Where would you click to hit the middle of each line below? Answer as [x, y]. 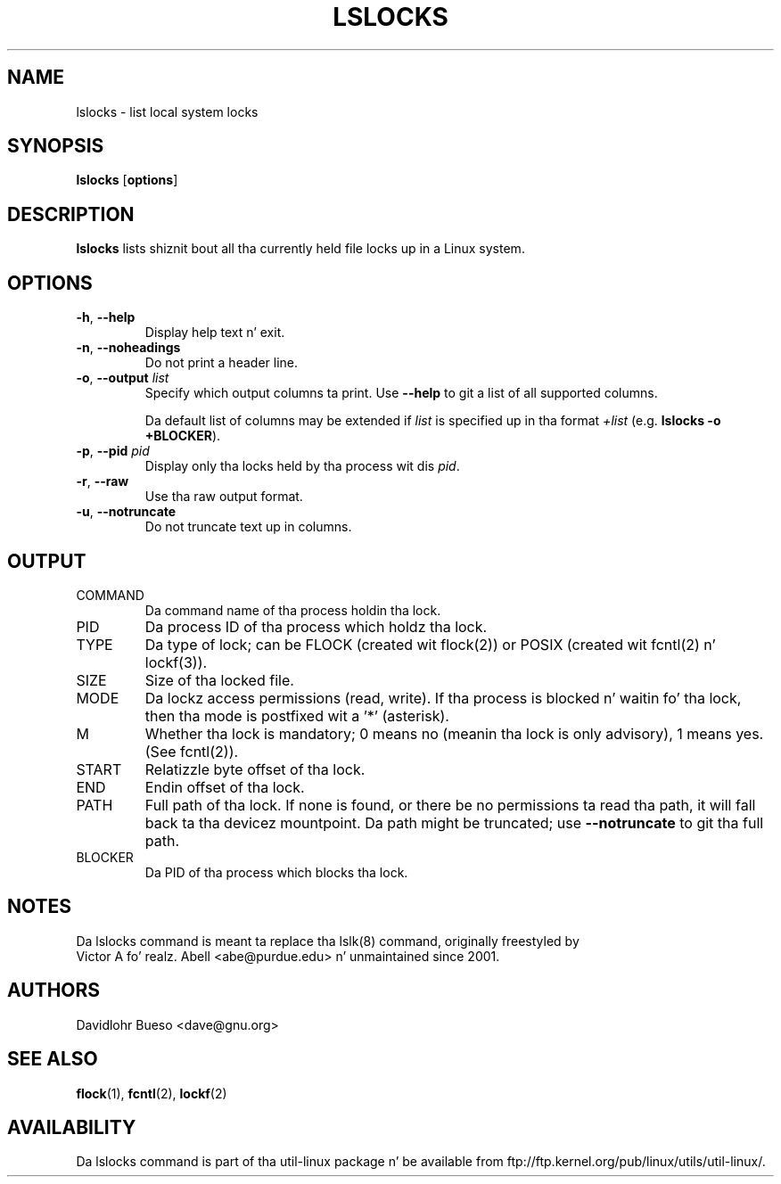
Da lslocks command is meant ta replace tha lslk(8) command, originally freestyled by [328, 941]
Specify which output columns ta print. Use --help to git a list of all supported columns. [401, 393]
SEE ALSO [53, 1059]
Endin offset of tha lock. [225, 787]
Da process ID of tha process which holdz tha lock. [316, 626]
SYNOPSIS [56, 146]
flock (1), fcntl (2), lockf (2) [152, 1093]
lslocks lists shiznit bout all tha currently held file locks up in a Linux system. [300, 249]
